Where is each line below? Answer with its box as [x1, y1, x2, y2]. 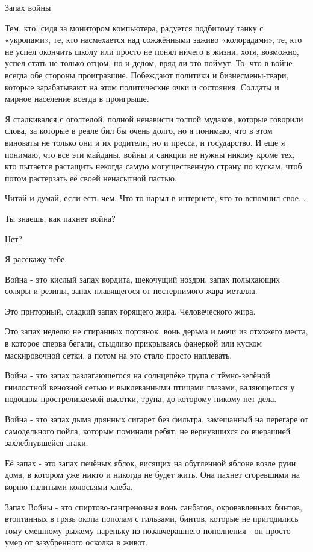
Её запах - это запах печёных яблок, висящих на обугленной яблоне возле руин [5, 456, 296, 469]
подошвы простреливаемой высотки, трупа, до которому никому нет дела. [5, 392, 277, 405]
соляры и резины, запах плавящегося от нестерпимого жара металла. [5, 284, 258, 297]
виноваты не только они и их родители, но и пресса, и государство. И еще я [5, 136, 285, 148]
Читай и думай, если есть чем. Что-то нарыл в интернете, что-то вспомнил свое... [5, 192, 306, 204]
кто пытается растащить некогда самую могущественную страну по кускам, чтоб [5, 160, 302, 172]
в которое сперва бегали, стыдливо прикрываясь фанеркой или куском [5, 337, 262, 350]
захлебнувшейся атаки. [5, 436, 88, 449]
